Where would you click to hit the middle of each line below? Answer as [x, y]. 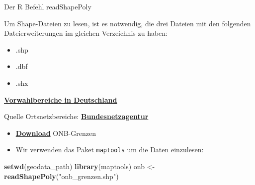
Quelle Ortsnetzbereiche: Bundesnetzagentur [76, 116]
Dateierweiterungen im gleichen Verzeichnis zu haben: [86, 33]
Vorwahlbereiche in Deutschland [61, 99]
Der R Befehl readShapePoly [48, 6]
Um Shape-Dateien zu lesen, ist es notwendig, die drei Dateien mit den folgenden [127, 23]
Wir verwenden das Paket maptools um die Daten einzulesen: [110, 150]
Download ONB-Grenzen [56, 133]
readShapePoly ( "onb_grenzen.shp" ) [61, 176]
